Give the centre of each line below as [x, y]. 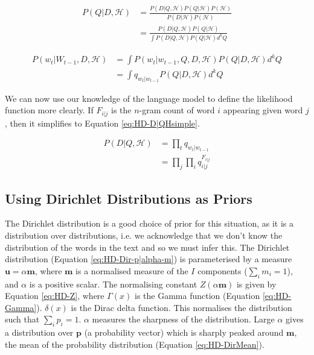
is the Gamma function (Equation [197, 296]
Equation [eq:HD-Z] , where [55, 296]
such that [22, 319]
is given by [256, 284]
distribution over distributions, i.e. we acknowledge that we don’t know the [144, 235]
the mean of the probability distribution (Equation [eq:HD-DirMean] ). [135, 344]
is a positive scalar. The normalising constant [113, 284]
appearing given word [263, 110]
